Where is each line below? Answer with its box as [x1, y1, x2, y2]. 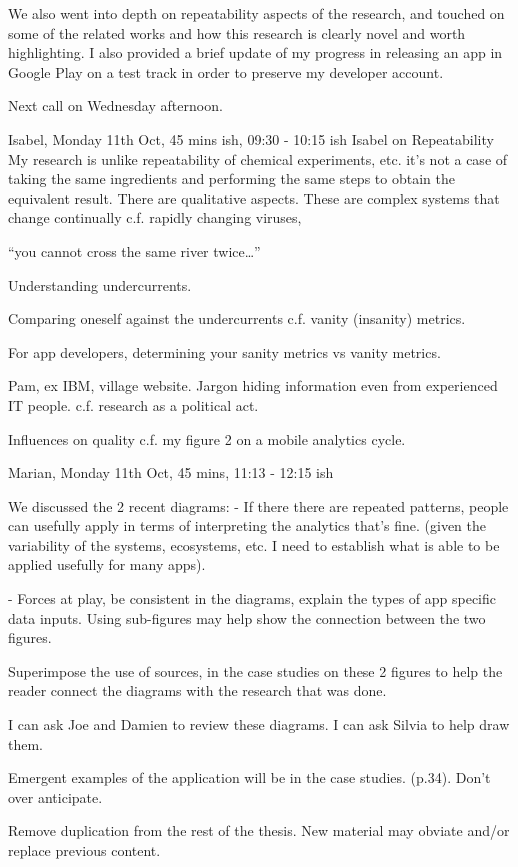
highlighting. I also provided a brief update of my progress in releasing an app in [8, 42, 503, 63]
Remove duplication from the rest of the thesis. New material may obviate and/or [8, 820, 510, 841]
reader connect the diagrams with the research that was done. [8, 680, 387, 701]
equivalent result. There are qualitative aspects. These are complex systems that [8, 187, 500, 208]
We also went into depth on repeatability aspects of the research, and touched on [8, 3, 505, 23]
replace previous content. [8, 840, 161, 860]
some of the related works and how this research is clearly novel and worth [8, 22, 466, 43]
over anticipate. [8, 786, 103, 807]
